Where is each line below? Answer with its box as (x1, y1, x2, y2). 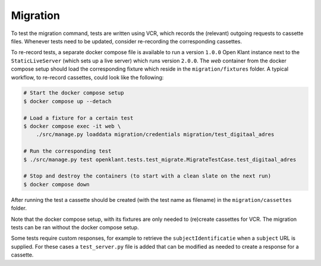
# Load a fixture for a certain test (23, 115, 134, 121)
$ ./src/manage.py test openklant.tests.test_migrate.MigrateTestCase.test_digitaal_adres (23, 156, 297, 163)
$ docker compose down (23, 181, 90, 188)
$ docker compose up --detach (23, 98, 112, 104)
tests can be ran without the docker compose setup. (11, 223, 139, 231)
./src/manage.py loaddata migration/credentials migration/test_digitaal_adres (36, 131, 275, 138)
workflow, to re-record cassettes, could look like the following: (11, 74, 164, 81)
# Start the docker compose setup (23, 90, 124, 96)
